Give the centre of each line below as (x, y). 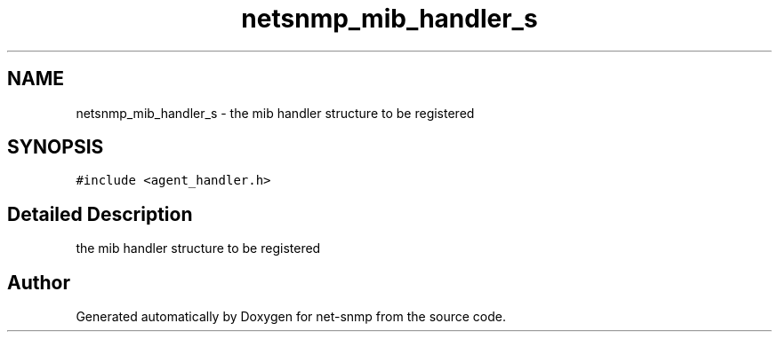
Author (39, 282)
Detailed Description (100, 214)
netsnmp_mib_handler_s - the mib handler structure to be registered (275, 113)
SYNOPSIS (56, 147)
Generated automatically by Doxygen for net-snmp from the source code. (291, 317)
